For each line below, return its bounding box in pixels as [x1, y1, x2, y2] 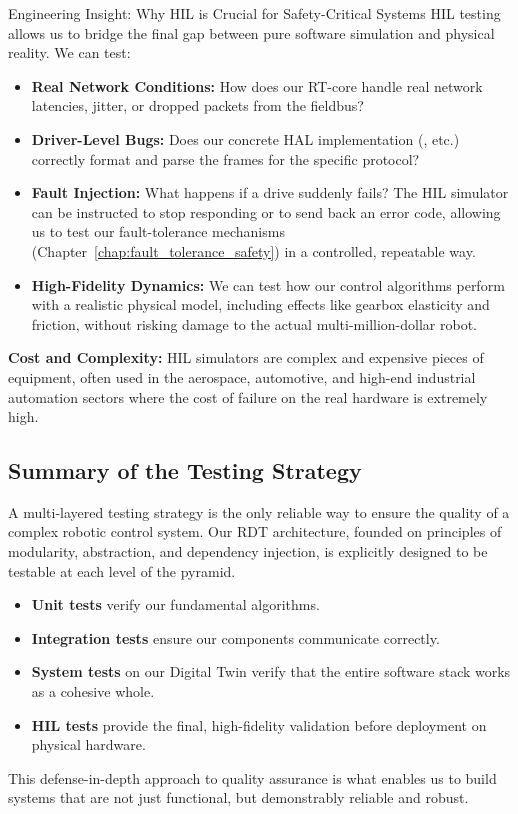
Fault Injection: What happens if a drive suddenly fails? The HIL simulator [31, 182, 509, 203]
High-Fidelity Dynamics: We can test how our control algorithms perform [31, 274, 505, 295]
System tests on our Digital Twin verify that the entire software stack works [31, 661, 511, 682]
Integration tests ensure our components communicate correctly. [31, 627, 440, 648]
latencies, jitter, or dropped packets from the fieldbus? [31, 95, 364, 116]
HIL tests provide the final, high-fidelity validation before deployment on [31, 714, 487, 735]
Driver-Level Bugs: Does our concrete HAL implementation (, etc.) [31, 128, 460, 149]
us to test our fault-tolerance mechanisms [31, 221, 285, 242]
